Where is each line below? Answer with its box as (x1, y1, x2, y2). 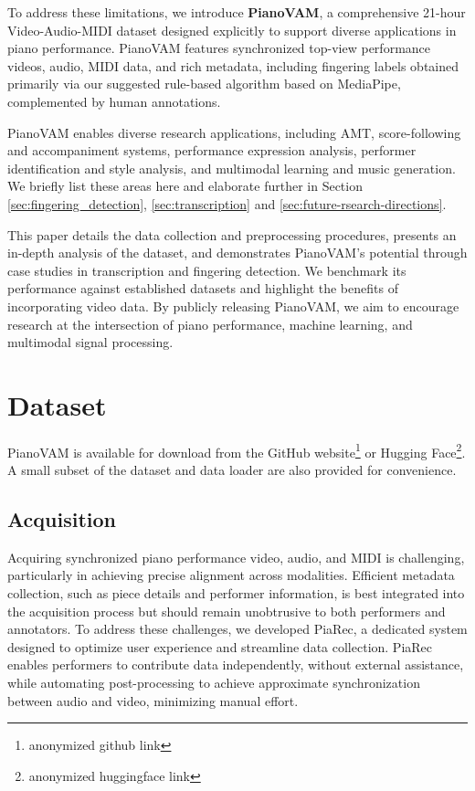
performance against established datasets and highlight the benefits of (7, 279, 398, 298)
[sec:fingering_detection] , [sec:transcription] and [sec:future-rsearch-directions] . (7, 194, 447, 213)
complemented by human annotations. (7, 91, 221, 111)
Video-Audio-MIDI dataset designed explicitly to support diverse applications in (7, 20, 457, 39)
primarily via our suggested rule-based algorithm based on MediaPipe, (7, 74, 401, 93)
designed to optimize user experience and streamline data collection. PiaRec (7, 637, 433, 656)
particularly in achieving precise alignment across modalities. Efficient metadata (7, 565, 455, 585)
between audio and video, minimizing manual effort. (7, 691, 299, 710)
